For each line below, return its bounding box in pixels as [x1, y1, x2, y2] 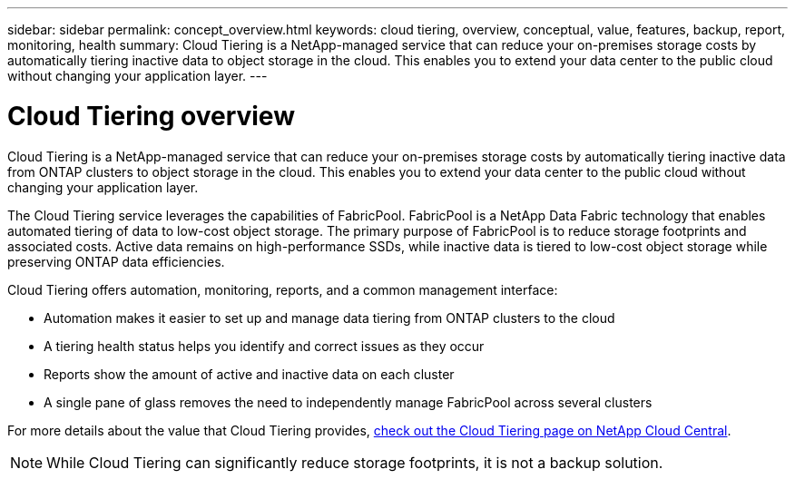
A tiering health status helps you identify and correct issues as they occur [44, 337, 485, 354]
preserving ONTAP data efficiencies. [7, 253, 225, 269]
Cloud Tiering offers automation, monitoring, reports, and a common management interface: [7, 281, 558, 298]
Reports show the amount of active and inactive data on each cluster [44, 366, 455, 382]
